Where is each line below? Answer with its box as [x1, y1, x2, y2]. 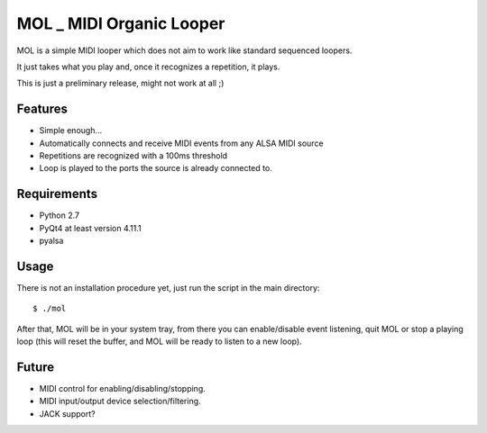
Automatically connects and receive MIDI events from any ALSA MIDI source [39, 138, 324, 149]
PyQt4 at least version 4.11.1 [39, 222, 142, 233]
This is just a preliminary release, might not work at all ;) [16, 77, 225, 89]
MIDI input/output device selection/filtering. [39, 396, 202, 407]
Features [16, 102, 68, 117]
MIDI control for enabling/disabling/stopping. [39, 383, 207, 394]
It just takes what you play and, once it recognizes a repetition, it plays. [16, 61, 280, 72]
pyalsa [39, 235, 64, 247]
